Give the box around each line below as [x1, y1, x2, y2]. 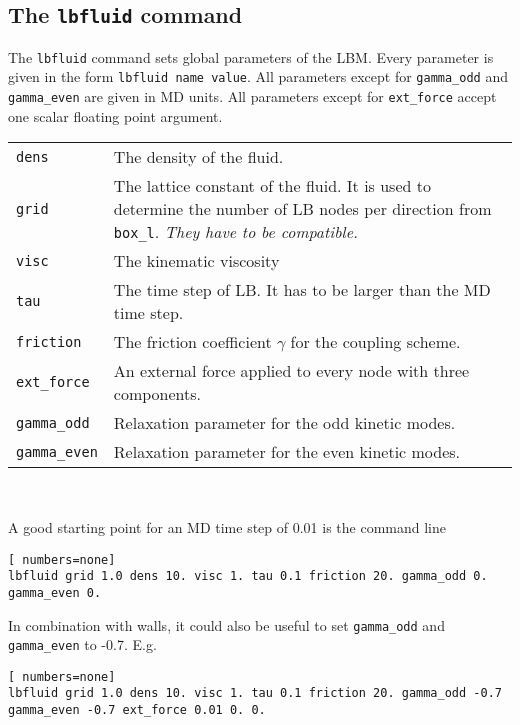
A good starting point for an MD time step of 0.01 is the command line [8, 516, 447, 537]
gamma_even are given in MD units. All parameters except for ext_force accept [8, 86, 497, 107]
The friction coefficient [113, 330, 272, 354]
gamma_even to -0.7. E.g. [8, 634, 157, 655]
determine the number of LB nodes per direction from [113, 197, 492, 221]
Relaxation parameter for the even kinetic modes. [113, 440, 461, 464]
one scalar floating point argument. [8, 105, 223, 126]
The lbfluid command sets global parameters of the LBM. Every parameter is [8, 46, 494, 67]
